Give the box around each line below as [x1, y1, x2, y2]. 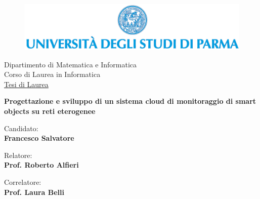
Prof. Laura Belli [4, 186, 64, 197]
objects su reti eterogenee [4, 106, 96, 116]
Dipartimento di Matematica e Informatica [4, 59, 137, 69]
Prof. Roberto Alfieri [4, 160, 79, 170]
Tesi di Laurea [4, 78, 49, 89]
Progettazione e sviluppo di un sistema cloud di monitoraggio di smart [4, 96, 256, 106]
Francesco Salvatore [4, 133, 74, 143]
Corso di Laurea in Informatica [4, 69, 101, 79]
